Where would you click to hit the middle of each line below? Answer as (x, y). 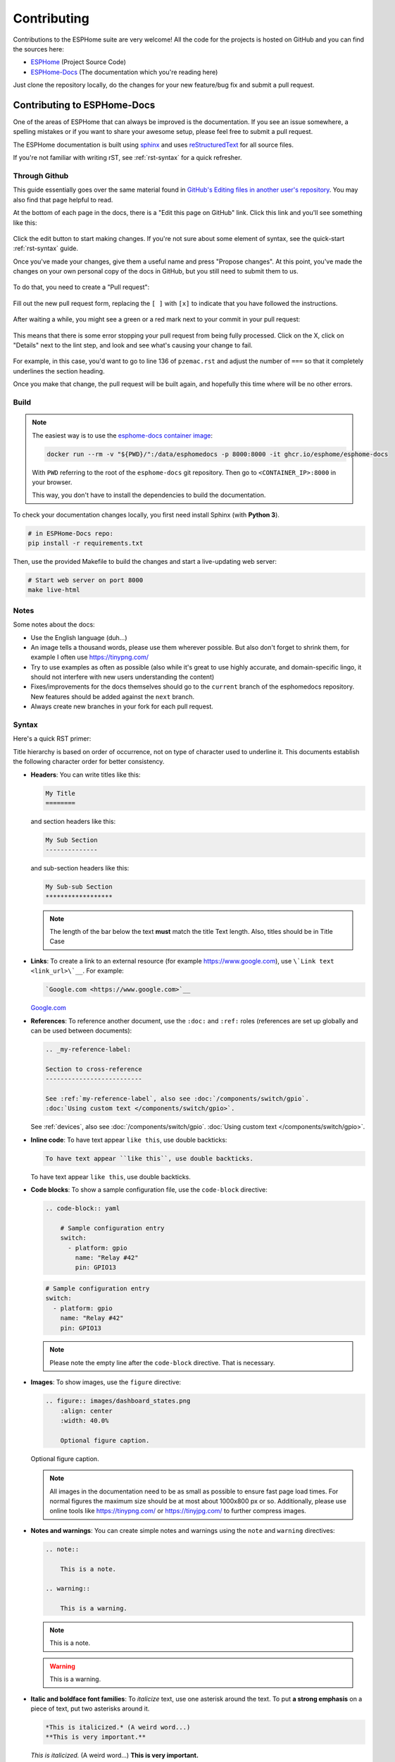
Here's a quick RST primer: (52, 739)
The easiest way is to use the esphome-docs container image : (123, 435)
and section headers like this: (73, 821)
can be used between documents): (81, 1030)
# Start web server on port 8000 (86, 580)
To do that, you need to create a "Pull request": (81, 287)
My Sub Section (71, 840)
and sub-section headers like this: (80, 868)
